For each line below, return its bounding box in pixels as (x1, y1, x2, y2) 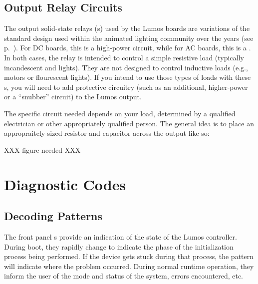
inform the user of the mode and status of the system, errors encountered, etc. (4, 271, 243, 281)
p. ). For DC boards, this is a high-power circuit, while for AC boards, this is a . (4, 42, 251, 53)
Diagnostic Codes (4, 174, 126, 194)
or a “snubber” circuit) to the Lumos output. (4, 91, 142, 102)
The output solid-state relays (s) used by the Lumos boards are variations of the (4, 23, 250, 33)
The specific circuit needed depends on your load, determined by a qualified (4, 108, 236, 118)
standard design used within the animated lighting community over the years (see (4, 32, 254, 43)
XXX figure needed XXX (4, 144, 81, 155)
